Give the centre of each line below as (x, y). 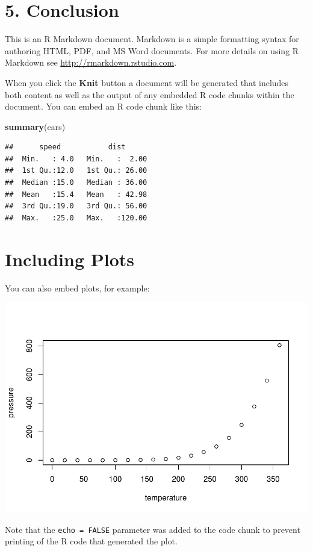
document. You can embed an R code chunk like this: (103, 106)
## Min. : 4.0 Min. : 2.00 (76, 159)
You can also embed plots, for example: (77, 288)
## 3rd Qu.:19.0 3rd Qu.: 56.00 (76, 206)
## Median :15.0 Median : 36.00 (76, 183)
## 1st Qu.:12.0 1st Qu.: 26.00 (76, 171)
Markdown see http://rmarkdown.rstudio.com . (91, 62)
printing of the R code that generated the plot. (91, 541)
